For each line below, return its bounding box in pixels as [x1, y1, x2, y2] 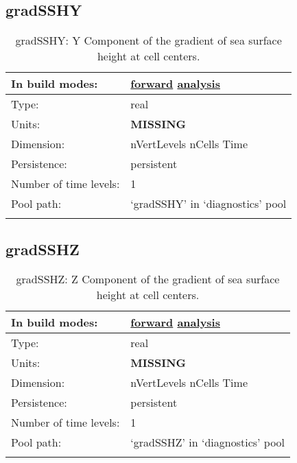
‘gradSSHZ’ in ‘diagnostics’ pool [130, 434, 285, 451]
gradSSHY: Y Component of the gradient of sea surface [15, 32, 282, 49]
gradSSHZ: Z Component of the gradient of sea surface [16, 271, 280, 287]
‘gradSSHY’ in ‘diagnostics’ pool [130, 195, 287, 212]
